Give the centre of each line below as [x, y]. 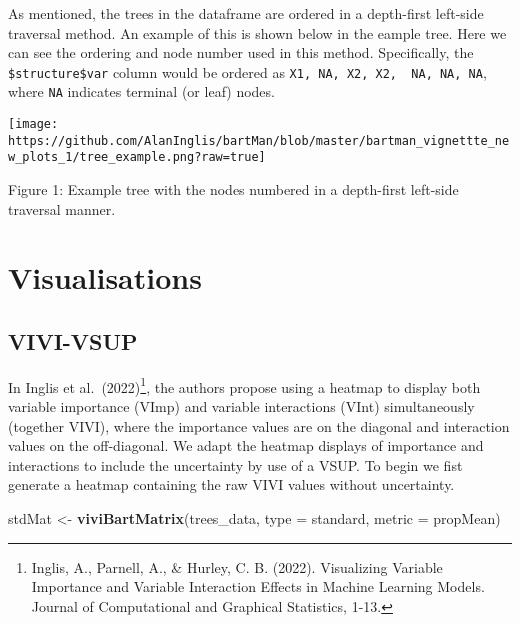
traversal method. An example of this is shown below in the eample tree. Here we [257, 32]
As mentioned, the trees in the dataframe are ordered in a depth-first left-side [246, 13]
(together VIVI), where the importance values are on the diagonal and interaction [259, 425]
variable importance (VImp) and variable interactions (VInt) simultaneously [241, 406]
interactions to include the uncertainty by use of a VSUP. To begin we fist [235, 464]
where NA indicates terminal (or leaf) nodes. [141, 91]
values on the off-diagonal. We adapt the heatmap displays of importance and [246, 445]
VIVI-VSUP [73, 341]
